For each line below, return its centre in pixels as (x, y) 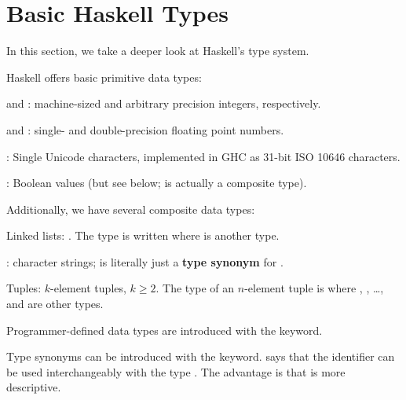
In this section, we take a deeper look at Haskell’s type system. (158, 51)
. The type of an (195, 288)
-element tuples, (88, 288)
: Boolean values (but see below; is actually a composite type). (157, 183)
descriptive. (34, 387)
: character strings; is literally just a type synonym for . (145, 261)
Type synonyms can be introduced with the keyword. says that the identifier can (201, 356)
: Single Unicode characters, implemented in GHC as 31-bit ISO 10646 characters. (203, 156)
